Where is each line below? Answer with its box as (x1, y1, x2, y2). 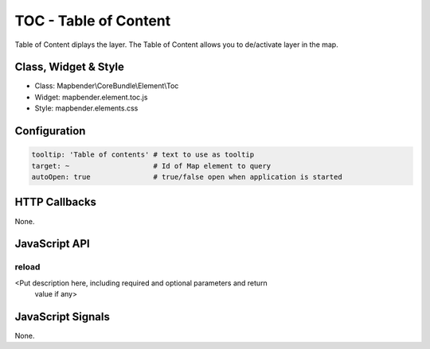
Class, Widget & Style (14, 60, 125, 74)
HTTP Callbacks (14, 196, 97, 209)
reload (14, 262, 41, 273)
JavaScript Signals (14, 310, 111, 324)
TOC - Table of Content (14, 12, 171, 29)
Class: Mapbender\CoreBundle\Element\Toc (34, 81, 179, 91)
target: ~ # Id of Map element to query (31, 161, 272, 170)
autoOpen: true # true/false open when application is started (31, 173, 342, 182)
